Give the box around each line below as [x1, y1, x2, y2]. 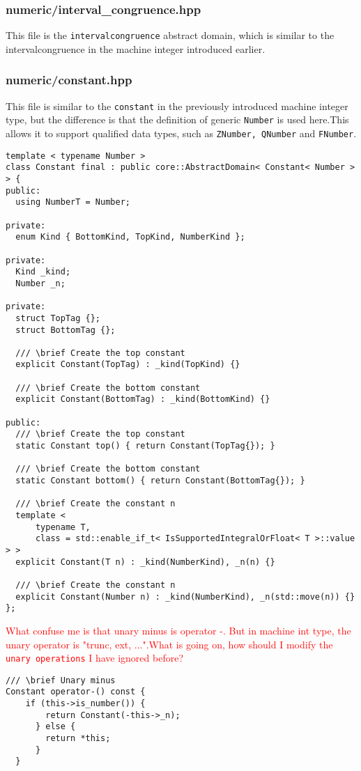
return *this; [45, 733, 111, 744]
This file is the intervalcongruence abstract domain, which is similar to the [6, 28, 335, 42]
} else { [35, 722, 76, 732]
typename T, [35, 522, 91, 532]
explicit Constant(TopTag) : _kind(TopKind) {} [15, 359, 240, 370]
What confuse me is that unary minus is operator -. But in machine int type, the [6, 623, 351, 637]
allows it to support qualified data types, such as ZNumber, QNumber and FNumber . [6, 126, 357, 140]
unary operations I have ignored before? [6, 651, 184, 665]
